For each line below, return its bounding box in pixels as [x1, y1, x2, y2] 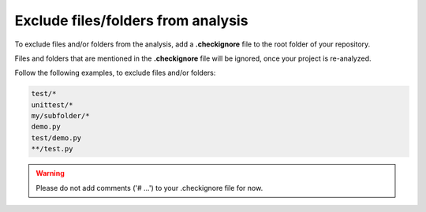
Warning [35, 169, 65, 178]
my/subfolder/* [31, 111, 90, 121]
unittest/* [31, 100, 73, 110]
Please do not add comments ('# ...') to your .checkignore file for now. [35, 183, 263, 192]
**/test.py [31, 144, 73, 154]
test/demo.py [31, 133, 82, 142]
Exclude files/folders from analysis [14, 12, 248, 29]
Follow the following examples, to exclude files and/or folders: [14, 68, 216, 78]
